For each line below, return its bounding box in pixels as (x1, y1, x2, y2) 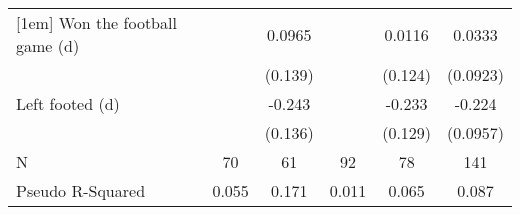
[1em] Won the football (16, 11, 177, 34)
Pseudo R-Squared (16, 179, 146, 202)
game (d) (16, 34, 80, 57)
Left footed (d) (16, 92, 120, 115)
